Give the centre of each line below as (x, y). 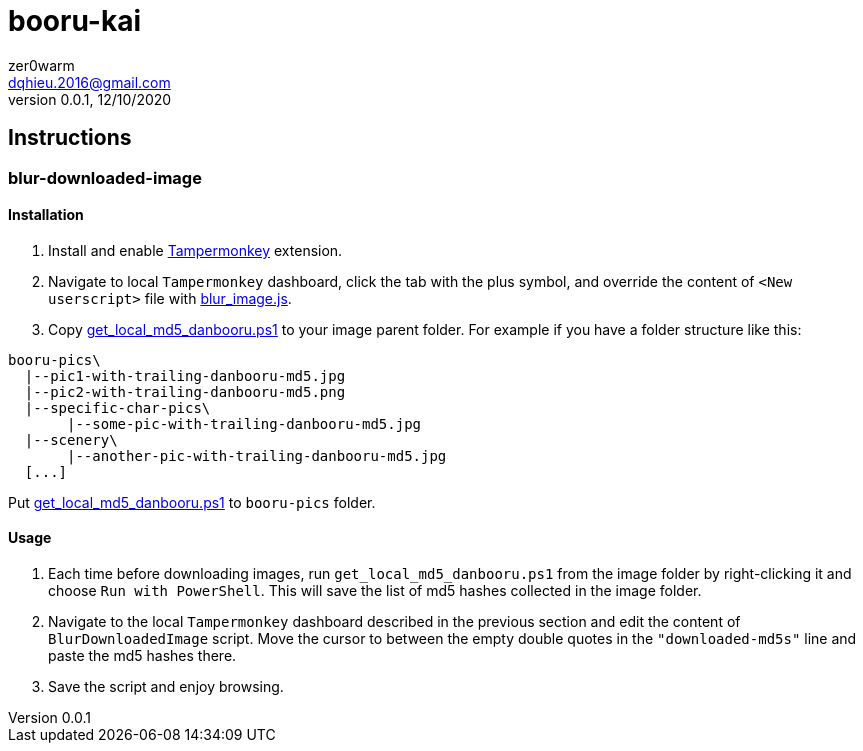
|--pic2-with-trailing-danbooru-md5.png (185, 391)
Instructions (70, 138)
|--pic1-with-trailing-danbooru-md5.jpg (185, 375)
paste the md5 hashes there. (142, 656)
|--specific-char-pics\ (117, 407)
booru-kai (74, 21)
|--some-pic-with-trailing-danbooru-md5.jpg (244, 423)
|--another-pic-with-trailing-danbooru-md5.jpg (257, 455)
